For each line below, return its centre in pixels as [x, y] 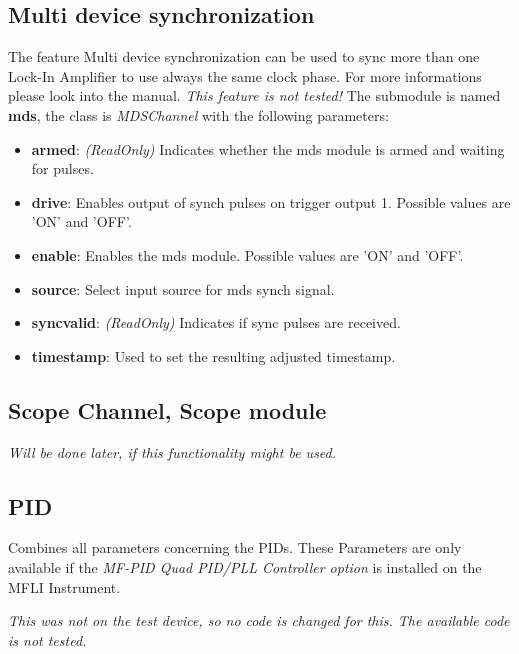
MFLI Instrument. [64, 586]
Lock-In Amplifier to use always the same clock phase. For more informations [245, 75]
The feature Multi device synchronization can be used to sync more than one [244, 56]
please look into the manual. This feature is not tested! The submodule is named [254, 95]
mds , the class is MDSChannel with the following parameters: [198, 114]
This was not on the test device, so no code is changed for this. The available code [259, 620]
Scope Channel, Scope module [167, 409]
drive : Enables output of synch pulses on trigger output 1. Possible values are [271, 201]
